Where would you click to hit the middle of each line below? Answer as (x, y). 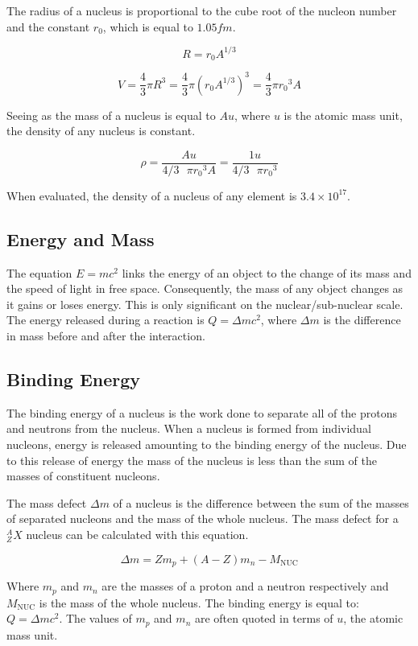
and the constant (48, 26)
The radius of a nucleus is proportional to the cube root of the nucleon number (202, 10)
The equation (39, 272)
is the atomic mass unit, (343, 115)
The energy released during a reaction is (106, 320)
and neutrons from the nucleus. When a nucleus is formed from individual (189, 428)
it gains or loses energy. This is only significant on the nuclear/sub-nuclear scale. (205, 304)
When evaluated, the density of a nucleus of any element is (152, 195)
